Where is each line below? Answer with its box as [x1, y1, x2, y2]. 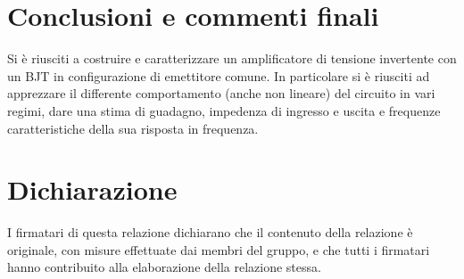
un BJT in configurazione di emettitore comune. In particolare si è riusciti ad [7, 66, 430, 85]
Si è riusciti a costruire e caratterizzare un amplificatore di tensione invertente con [7, 49, 457, 68]
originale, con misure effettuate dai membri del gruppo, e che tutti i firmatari [7, 240, 430, 258]
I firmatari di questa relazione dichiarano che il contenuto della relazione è [7, 223, 413, 242]
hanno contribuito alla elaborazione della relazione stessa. [7, 258, 321, 276]
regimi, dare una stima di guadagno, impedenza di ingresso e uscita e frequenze [7, 101, 441, 119]
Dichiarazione [7, 171, 178, 208]
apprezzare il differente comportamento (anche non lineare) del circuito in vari [7, 84, 435, 103]
